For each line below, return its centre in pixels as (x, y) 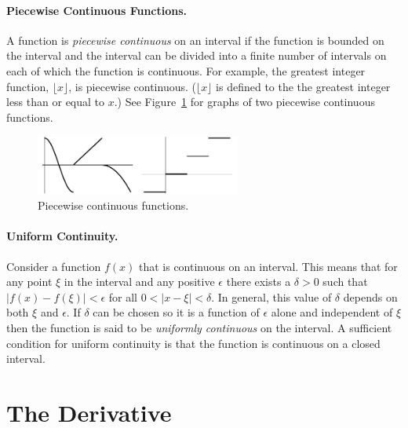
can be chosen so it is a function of (176, 312)
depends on (370, 296)
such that (345, 282)
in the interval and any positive (139, 282)
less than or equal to (56, 102)
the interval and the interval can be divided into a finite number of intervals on (197, 55)
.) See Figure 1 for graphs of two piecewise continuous (244, 102)
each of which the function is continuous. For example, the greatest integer (186, 70)
